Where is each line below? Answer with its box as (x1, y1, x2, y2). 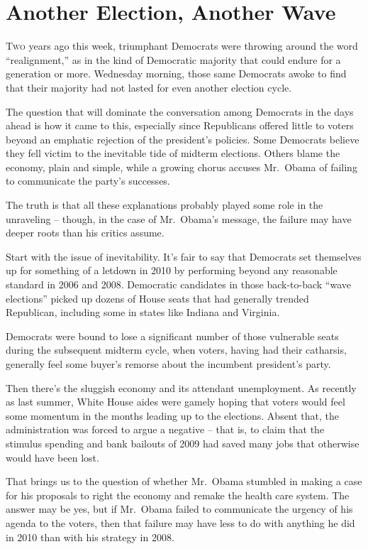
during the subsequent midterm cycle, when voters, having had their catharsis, (6, 342, 347, 357)
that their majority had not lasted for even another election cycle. (6, 80, 292, 94)
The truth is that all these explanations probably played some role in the (6, 197, 323, 212)
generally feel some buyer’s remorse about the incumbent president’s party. (6, 357, 331, 371)
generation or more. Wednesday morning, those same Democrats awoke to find (6, 66, 347, 81)
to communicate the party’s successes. (6, 173, 170, 188)
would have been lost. (6, 450, 99, 464)
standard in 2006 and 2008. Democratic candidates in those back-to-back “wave (6, 277, 351, 292)
